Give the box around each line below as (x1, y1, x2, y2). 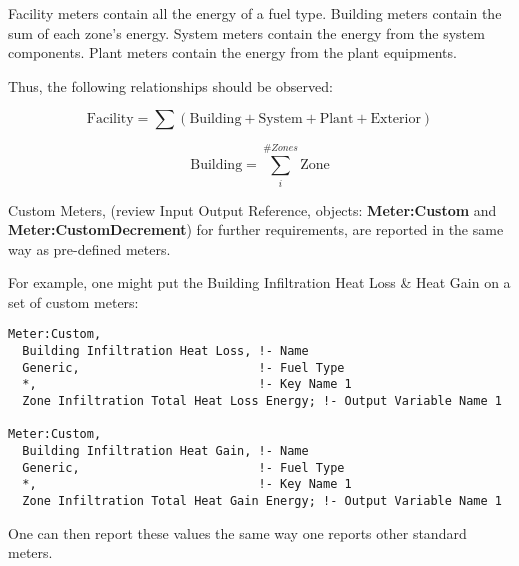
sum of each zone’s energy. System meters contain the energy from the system (8, 22, 485, 43)
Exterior (370, 112, 421, 127)
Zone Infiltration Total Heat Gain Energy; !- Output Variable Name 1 (22, 494, 502, 509)
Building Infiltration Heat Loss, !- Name (22, 344, 309, 359)
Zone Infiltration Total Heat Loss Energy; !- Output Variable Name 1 (22, 394, 502, 409)
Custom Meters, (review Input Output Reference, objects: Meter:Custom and (8, 199, 497, 220)
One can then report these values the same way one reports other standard (8, 522, 467, 543)
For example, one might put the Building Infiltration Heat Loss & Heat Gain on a (8, 272, 511, 293)
